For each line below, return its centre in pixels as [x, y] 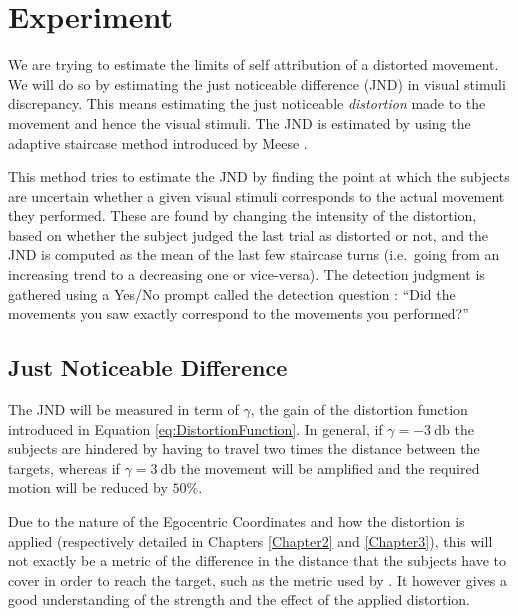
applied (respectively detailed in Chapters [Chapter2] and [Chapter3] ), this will [250, 540]
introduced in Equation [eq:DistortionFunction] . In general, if [195, 428]
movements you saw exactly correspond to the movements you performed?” [238, 313]
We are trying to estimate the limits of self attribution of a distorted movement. [253, 64]
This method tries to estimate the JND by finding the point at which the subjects [259, 176]
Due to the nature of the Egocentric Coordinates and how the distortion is [236, 521]
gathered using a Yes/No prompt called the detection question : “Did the [232, 293]
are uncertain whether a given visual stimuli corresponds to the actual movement [256, 195]
